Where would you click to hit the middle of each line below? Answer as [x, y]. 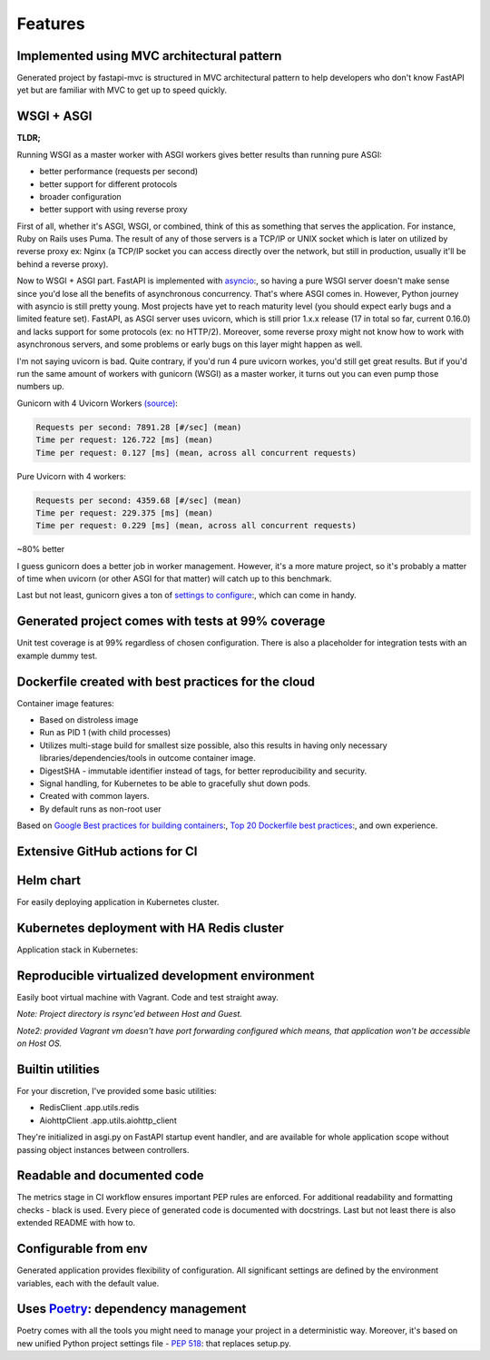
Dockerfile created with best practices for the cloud [166, 681]
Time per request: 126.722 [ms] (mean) [124, 440]
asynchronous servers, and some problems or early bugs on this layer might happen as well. [190, 344]
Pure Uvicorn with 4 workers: [72, 476]
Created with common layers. [94, 796]
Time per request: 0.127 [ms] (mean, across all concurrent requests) [196, 453]
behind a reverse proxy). [63, 264]
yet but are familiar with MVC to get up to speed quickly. [122, 90]
